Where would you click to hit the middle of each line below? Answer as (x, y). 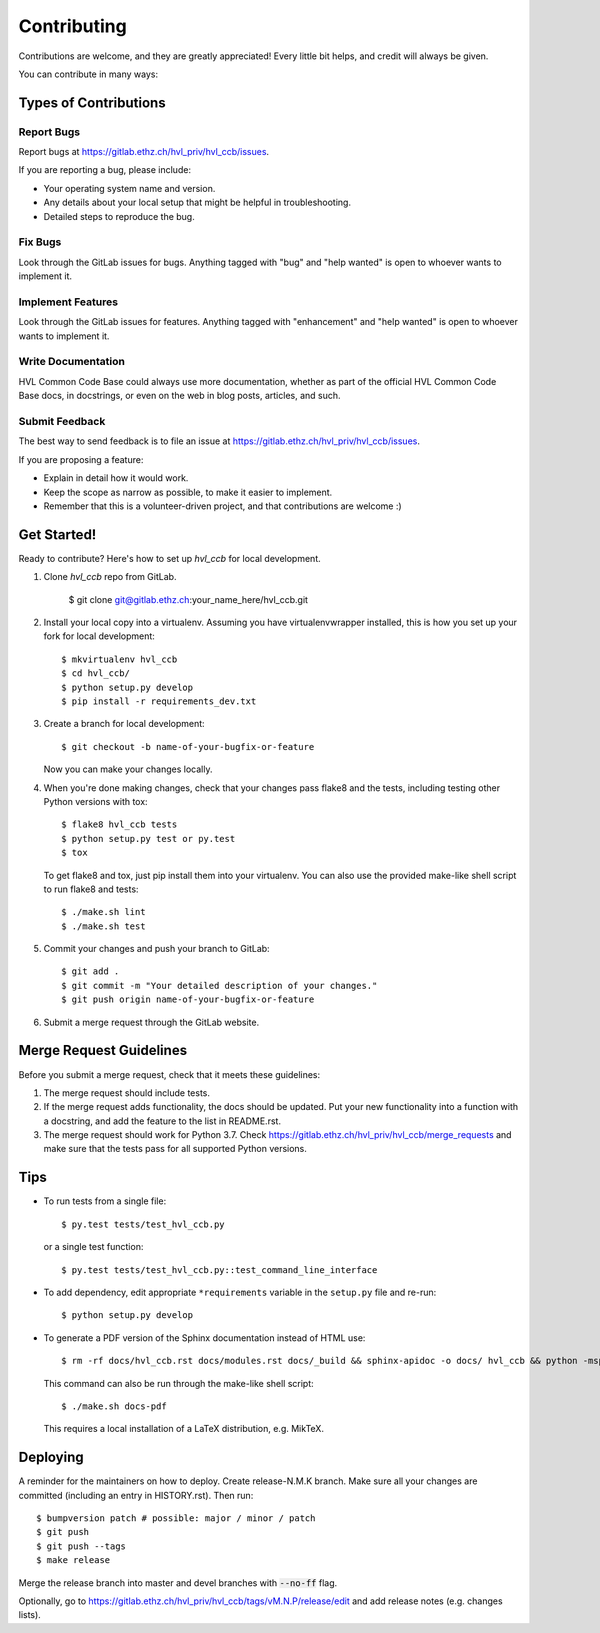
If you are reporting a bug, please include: (105, 170)
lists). (30, 1615)
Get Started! (57, 534)
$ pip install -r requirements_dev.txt (159, 701)
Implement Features (68, 302)
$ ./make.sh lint (103, 912)
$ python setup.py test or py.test (148, 838)
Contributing (72, 26)
